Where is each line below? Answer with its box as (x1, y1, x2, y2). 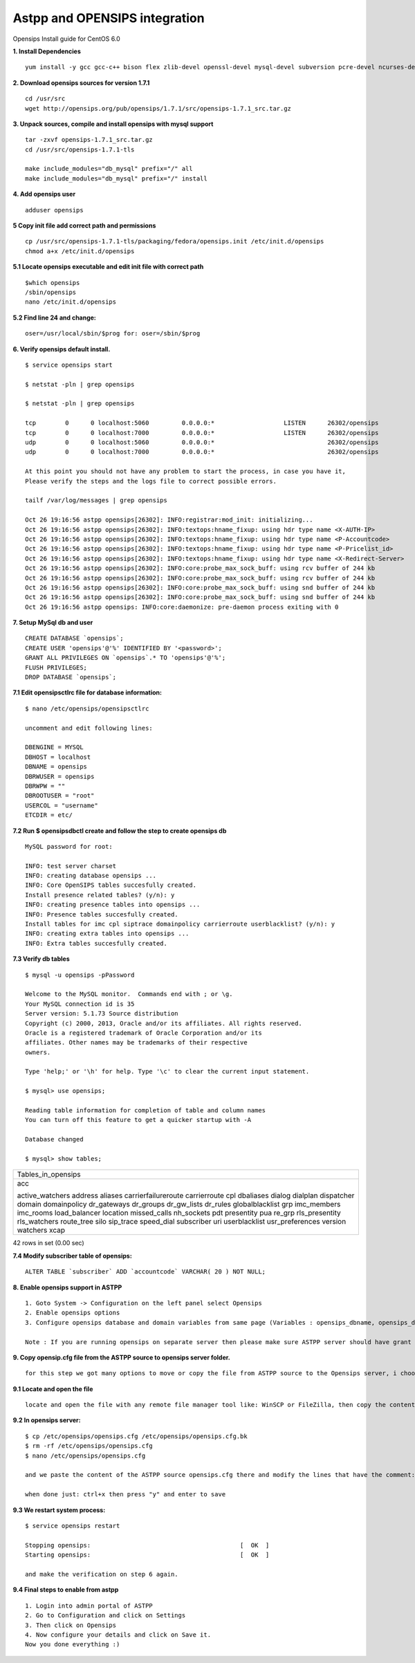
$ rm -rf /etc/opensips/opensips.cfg (25, 1442, 154, 1450)
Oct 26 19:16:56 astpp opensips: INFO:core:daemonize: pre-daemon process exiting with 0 (25, 603, 339, 611)
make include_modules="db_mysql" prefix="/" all (25, 165, 193, 173)
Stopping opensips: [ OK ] (25, 1541, 270, 1549)
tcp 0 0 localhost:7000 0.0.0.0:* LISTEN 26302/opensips (25, 429, 379, 437)
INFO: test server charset (25, 862, 117, 870)
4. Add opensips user (12, 190, 76, 199)
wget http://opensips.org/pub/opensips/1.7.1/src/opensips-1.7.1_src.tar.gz (25, 104, 292, 112)
